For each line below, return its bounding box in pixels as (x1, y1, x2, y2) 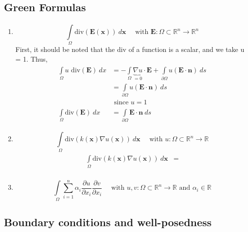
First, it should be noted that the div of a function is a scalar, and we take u (15, 44, 245, 54)
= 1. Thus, (15, 53, 48, 64)
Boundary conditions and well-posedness (4, 215, 212, 230)
